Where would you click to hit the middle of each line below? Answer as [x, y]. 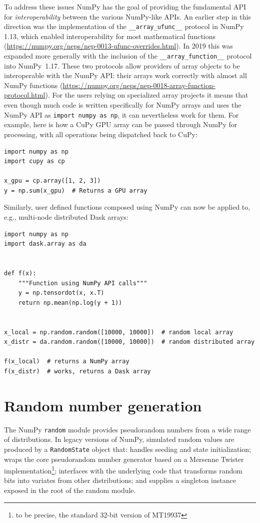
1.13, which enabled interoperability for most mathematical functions [110, 36]
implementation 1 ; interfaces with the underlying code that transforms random [123, 470]
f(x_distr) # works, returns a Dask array [77, 371]
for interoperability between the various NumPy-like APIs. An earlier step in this [127, 16]
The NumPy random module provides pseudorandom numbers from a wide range [127, 429]
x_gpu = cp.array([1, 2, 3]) [52, 181]
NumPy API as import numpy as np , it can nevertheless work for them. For [121, 114]
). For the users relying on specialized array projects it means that [147, 95]
